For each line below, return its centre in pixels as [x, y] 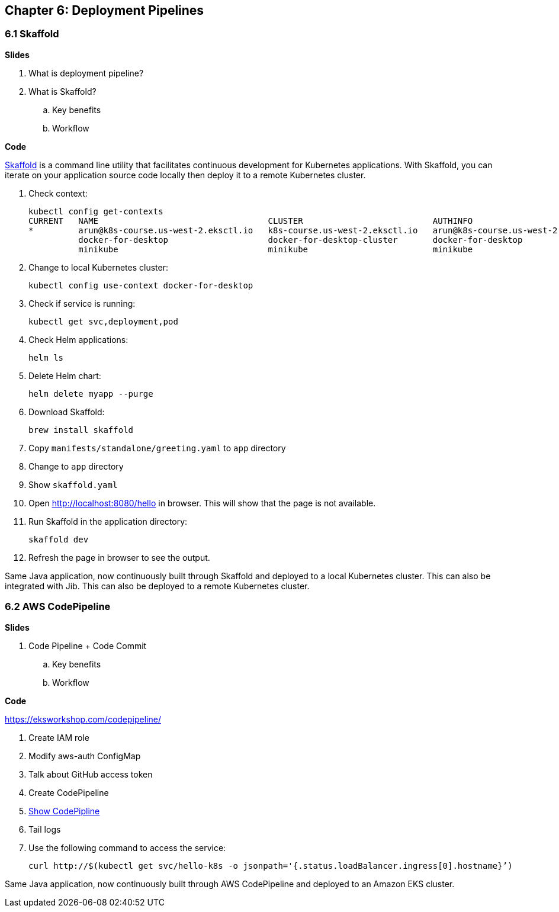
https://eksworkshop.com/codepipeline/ [83, 719]
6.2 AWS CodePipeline [58, 607]
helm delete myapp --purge [91, 394]
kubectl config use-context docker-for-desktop [141, 285]
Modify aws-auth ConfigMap [85, 756]
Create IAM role [59, 737]
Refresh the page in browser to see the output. [119, 557]
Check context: [58, 193]
